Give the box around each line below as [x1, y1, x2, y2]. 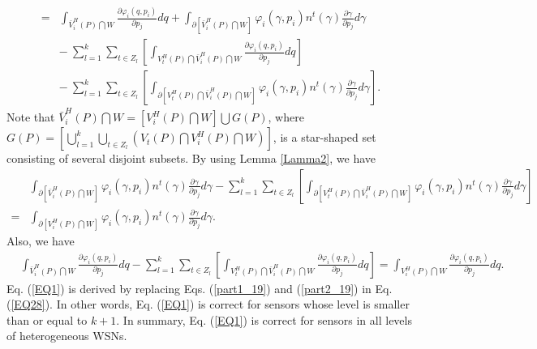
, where [268, 109, 304, 126]
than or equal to [6, 311, 88, 328]
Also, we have [6, 232, 75, 249]
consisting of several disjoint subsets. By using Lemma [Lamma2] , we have [6, 150, 376, 167]
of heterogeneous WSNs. [6, 327, 127, 344]
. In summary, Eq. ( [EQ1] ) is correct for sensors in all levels [116, 311, 412, 328]
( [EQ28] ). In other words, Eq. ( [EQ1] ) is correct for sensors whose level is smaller [6, 296, 410, 313]
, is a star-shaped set [273, 129, 376, 146]
